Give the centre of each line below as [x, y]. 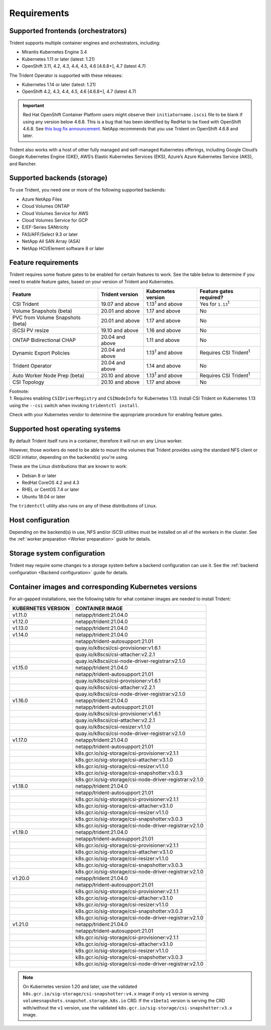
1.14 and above [164, 366]
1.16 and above [163, 330]
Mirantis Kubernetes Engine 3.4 [54, 52]
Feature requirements [44, 263]
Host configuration [39, 520]
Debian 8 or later [39, 475]
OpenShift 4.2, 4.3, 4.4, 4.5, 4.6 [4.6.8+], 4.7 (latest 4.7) [79, 92]
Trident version [119, 294]
